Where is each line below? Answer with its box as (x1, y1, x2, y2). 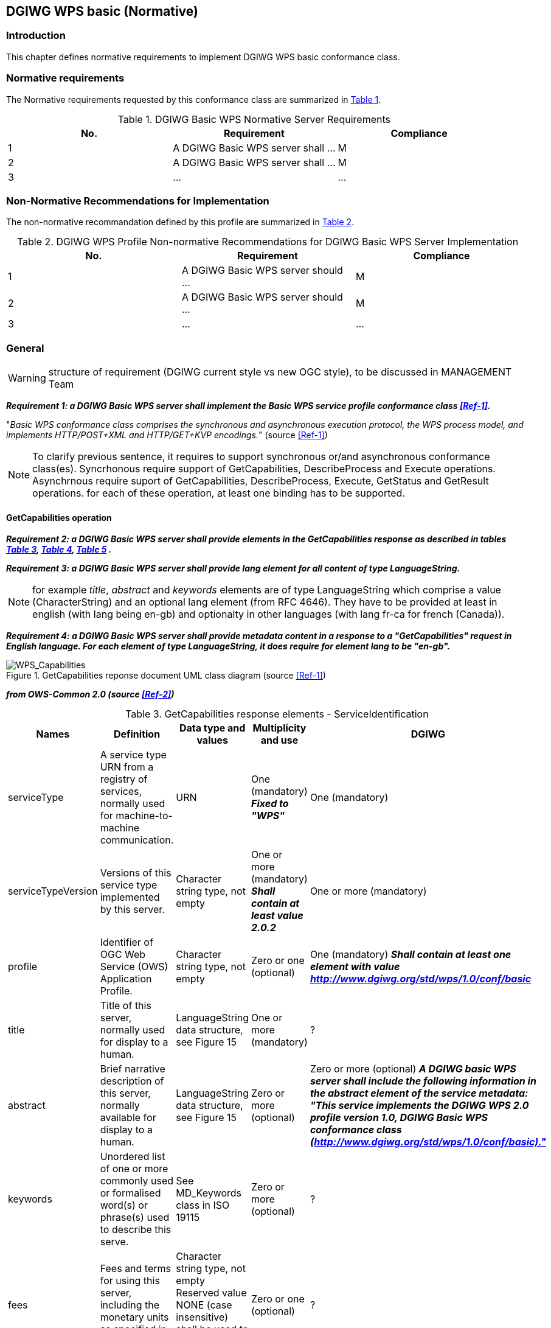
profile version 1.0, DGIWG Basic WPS (310, 1111, 488, 1124)
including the (100, 1299, 159, 1312)
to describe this (100, 1223, 172, 1236)
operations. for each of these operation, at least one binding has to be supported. (32, 487, 405, 500)
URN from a (100, 761, 154, 774)
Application (100, 973, 152, 985)
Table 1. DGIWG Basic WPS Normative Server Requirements (117, 113, 390, 125)
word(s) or (100, 1199, 148, 1212)
